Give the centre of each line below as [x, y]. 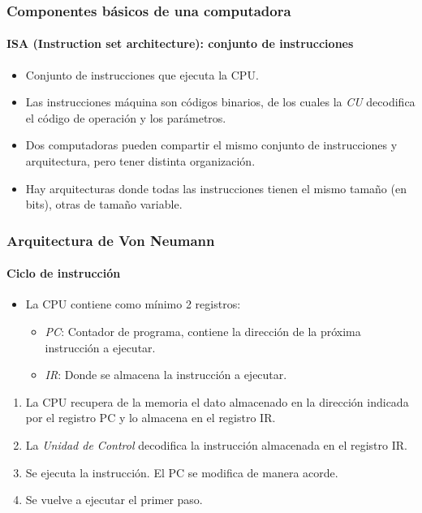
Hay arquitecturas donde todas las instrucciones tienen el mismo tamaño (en [216, 188]
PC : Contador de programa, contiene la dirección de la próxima [203, 332]
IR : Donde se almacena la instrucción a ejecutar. [166, 375]
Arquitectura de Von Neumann [111, 240]
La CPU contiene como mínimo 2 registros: [133, 304]
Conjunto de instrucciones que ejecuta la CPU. [142, 74]
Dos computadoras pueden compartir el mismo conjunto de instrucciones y [211, 145]
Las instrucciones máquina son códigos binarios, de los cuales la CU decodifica [220, 102]
